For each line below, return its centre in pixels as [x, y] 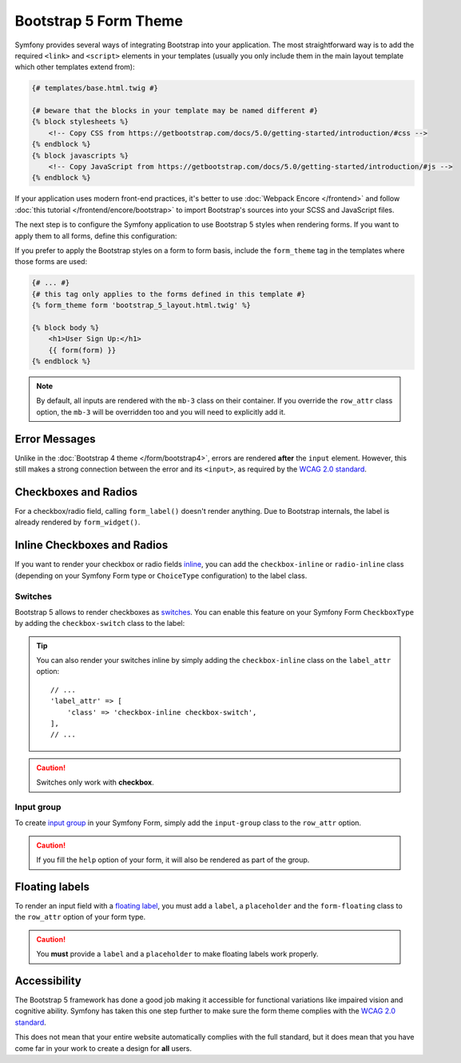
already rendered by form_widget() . [77, 522]
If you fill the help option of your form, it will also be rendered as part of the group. [173, 860]
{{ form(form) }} [82, 350]
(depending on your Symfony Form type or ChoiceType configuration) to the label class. [161, 576]
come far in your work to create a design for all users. [103, 1048]
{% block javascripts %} [80, 155]
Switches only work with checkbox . [95, 782]
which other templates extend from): [75, 67]
